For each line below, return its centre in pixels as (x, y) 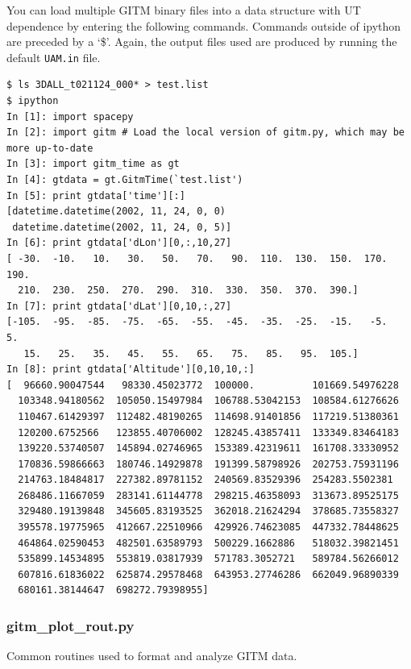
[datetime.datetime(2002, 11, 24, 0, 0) (116, 212)
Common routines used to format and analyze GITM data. (152, 656)
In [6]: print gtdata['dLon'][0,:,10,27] (119, 243)
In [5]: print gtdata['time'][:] (96, 195)
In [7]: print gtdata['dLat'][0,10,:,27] (119, 306)
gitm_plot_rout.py (71, 625)
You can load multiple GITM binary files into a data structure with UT (184, 10)
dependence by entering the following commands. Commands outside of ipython (204, 25)
